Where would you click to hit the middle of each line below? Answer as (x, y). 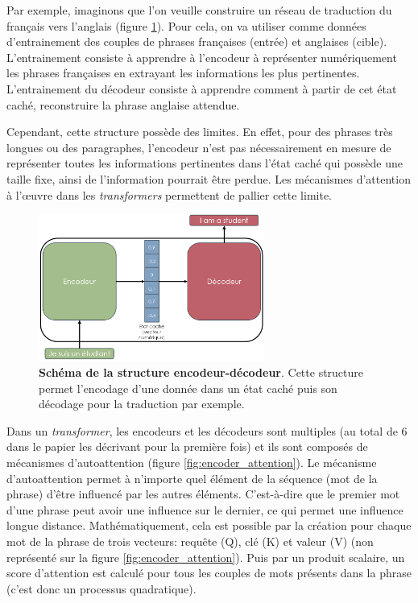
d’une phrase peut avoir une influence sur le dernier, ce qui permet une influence (205, 509)
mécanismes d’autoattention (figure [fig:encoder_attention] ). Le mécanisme (192, 463)
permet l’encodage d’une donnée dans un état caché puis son (188, 388)
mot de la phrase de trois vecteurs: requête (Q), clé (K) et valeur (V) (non (190, 541)
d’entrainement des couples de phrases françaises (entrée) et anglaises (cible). (197, 41)
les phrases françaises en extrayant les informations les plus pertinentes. (183, 73)
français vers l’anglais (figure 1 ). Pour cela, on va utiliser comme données (186, 25)
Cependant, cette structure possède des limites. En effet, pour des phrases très (200, 132)
